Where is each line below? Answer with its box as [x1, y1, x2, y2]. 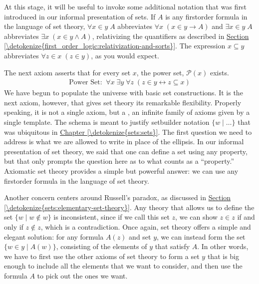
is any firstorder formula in [165, 11, 248, 21]
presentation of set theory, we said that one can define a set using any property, [4, 146, 248, 156]
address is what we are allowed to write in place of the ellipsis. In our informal [4, 136, 244, 147]
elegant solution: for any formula [4, 231, 104, 242]
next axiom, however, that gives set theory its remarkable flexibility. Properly [4, 97, 242, 107]
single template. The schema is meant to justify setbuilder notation [4, 116, 210, 127]
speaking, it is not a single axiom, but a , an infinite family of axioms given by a [4, 107, 250, 117]
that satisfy [155, 241, 190, 252]
